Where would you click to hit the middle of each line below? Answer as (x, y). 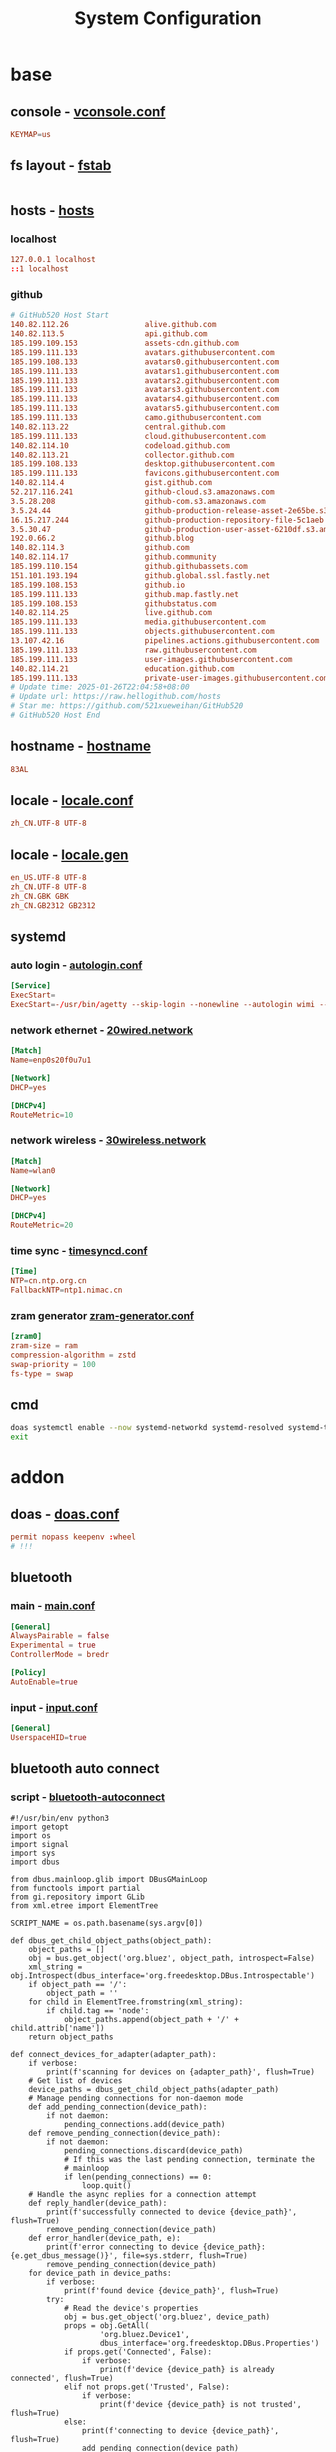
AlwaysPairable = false (60, 1636)
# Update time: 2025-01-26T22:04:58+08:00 (100, 687)
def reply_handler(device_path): (98, 2203)
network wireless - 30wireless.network (108, 1140)
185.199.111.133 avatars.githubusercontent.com (142, 352)
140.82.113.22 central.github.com (118, 427)
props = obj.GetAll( (106, 2325)
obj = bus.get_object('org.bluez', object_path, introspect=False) (171, 1958)
